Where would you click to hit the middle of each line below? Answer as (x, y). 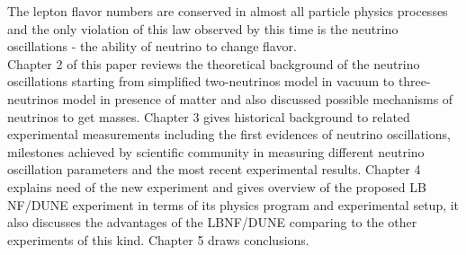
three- (414, 81)
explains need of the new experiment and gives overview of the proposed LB (217, 186)
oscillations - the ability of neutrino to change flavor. (152, 46)
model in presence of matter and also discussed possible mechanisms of (258, 98)
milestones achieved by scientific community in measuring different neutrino (216, 151)
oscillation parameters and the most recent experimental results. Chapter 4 (214, 169)
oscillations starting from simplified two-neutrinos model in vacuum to (201, 81)
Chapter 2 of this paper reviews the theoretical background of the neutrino (214, 63)
